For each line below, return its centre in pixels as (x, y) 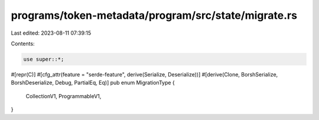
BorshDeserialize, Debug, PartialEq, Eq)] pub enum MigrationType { (93, 83)
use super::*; (44, 59)
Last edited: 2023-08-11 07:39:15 (51, 33)
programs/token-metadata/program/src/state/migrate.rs (154, 15)
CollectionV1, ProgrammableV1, (64, 96)
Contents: (23, 44)
